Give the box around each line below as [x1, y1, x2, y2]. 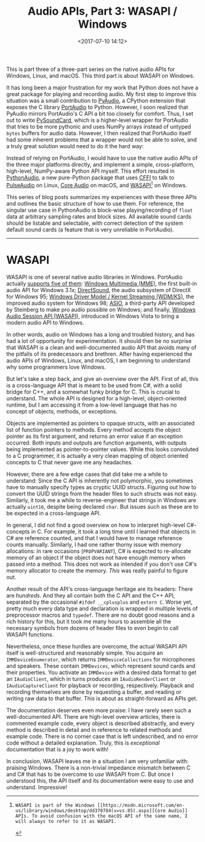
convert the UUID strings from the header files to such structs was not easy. [6, 490, 198, 497]
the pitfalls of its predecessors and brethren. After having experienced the [6, 350, 193, 358]
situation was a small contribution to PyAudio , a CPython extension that [6, 97, 185, 104]
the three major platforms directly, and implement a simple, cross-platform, [6, 160, 195, 168]
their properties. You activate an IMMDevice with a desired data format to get [6, 669, 196, 676]
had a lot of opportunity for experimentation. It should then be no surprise [6, 337, 192, 344]
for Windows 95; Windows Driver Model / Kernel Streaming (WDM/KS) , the [6, 293, 194, 300]
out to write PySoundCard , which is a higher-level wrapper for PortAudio [6, 116, 189, 124]
